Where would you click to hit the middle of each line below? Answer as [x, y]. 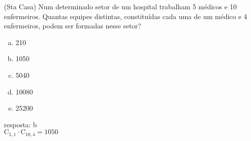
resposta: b [20, 124]
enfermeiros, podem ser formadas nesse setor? [73, 26]
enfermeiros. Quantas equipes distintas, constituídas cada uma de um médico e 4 [126, 16]
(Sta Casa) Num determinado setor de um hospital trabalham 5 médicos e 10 [120, 6]
